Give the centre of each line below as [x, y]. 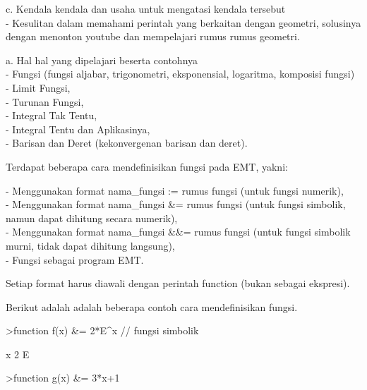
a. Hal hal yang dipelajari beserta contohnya [102, 60]
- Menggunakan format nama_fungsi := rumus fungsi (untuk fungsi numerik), [175, 190]
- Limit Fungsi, [38, 87]
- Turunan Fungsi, [45, 101]
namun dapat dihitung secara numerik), [92, 218]
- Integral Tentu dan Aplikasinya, [78, 129]
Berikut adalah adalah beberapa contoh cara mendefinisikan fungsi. [152, 306]
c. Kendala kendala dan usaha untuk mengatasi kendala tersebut [146, 8]
